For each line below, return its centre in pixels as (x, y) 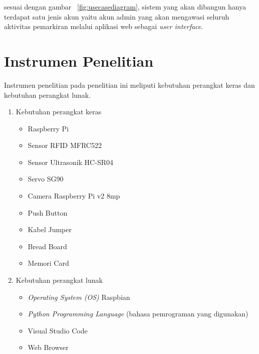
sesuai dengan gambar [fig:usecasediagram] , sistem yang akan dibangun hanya (125, 7)
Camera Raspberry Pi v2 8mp (74, 196)
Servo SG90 (46, 179)
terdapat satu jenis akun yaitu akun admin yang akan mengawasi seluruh (117, 16)
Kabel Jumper (50, 229)
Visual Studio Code (58, 330)
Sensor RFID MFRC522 (65, 145)
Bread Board (47, 246)
